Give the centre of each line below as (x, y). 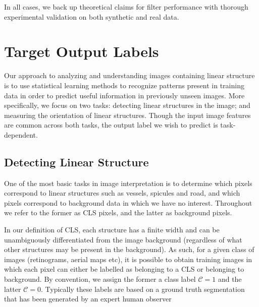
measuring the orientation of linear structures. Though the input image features (127, 115)
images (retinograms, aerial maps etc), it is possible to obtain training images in (128, 259)
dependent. (21, 134)
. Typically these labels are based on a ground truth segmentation (143, 289)
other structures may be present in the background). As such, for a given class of (129, 249)
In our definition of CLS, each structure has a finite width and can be (112, 230)
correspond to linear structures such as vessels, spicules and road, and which (122, 193)
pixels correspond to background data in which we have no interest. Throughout (128, 202)
